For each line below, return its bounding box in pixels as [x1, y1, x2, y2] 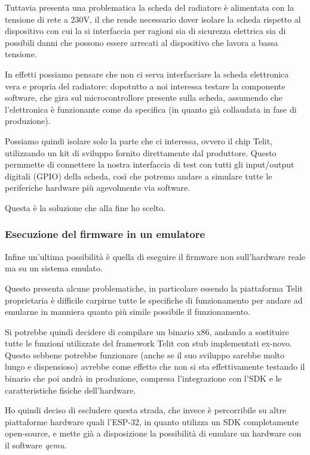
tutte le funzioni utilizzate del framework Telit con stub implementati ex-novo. [5, 337, 292, 349]
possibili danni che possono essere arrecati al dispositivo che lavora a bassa [5, 36, 278, 48]
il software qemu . [5, 439, 67, 451]
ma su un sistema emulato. [5, 262, 103, 274]
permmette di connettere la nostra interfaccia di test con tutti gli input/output [5, 158, 294, 171]
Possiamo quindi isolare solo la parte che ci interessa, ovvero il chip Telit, [5, 134, 272, 147]
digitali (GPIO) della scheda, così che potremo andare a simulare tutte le [5, 169, 272, 182]
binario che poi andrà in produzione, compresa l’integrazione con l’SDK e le [5, 372, 282, 385]
